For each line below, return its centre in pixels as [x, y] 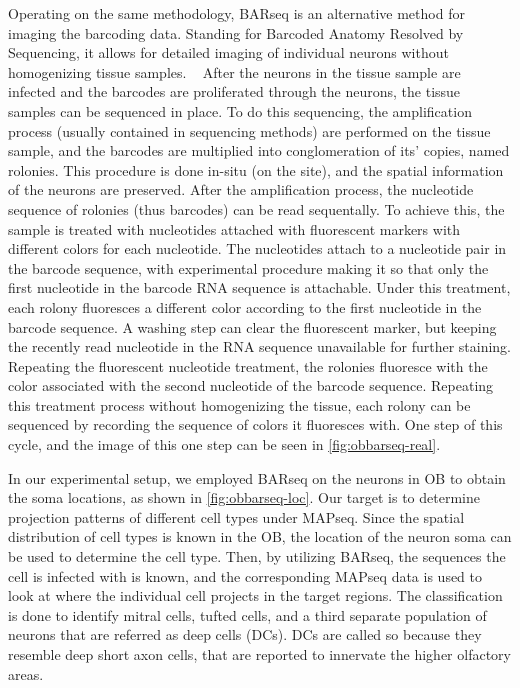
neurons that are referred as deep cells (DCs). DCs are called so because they [245, 634]
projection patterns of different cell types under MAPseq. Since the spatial [236, 516]
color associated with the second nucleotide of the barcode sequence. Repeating [251, 385]
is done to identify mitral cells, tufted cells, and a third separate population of [247, 614]
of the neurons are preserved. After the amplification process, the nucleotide [241, 189]
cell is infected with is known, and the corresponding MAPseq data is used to [245, 575]
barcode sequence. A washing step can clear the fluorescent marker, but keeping [252, 326]
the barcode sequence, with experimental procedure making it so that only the [248, 267]
